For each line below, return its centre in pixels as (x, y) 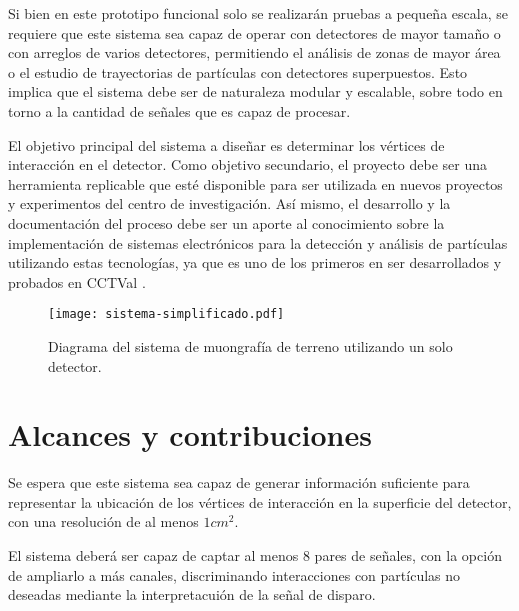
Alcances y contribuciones (190, 434)
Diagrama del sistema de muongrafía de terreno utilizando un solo (250, 345)
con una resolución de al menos (103, 521)
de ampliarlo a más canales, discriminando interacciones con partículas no (234, 574)
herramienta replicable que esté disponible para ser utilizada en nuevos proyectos (255, 183)
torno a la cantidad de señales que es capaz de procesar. (179, 110)
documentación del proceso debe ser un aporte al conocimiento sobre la (226, 222)
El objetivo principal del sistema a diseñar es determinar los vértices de (226, 144)
